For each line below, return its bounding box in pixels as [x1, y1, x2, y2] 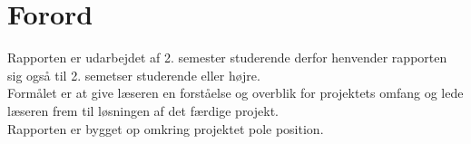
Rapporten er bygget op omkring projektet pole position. [7, 119, 324, 138]
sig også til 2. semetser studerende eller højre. [7, 65, 260, 84]
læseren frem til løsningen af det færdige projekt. [7, 101, 279, 120]
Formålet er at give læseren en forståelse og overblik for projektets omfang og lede [7, 83, 464, 102]
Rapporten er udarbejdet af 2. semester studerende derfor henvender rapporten [7, 48, 447, 67]
